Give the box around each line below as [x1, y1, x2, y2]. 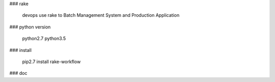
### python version [9, 23, 51, 30]
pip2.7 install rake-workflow [22, 59, 81, 65]
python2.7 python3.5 [22, 36, 66, 42]
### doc [9, 70, 28, 76]
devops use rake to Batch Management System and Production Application [22, 12, 180, 18]
